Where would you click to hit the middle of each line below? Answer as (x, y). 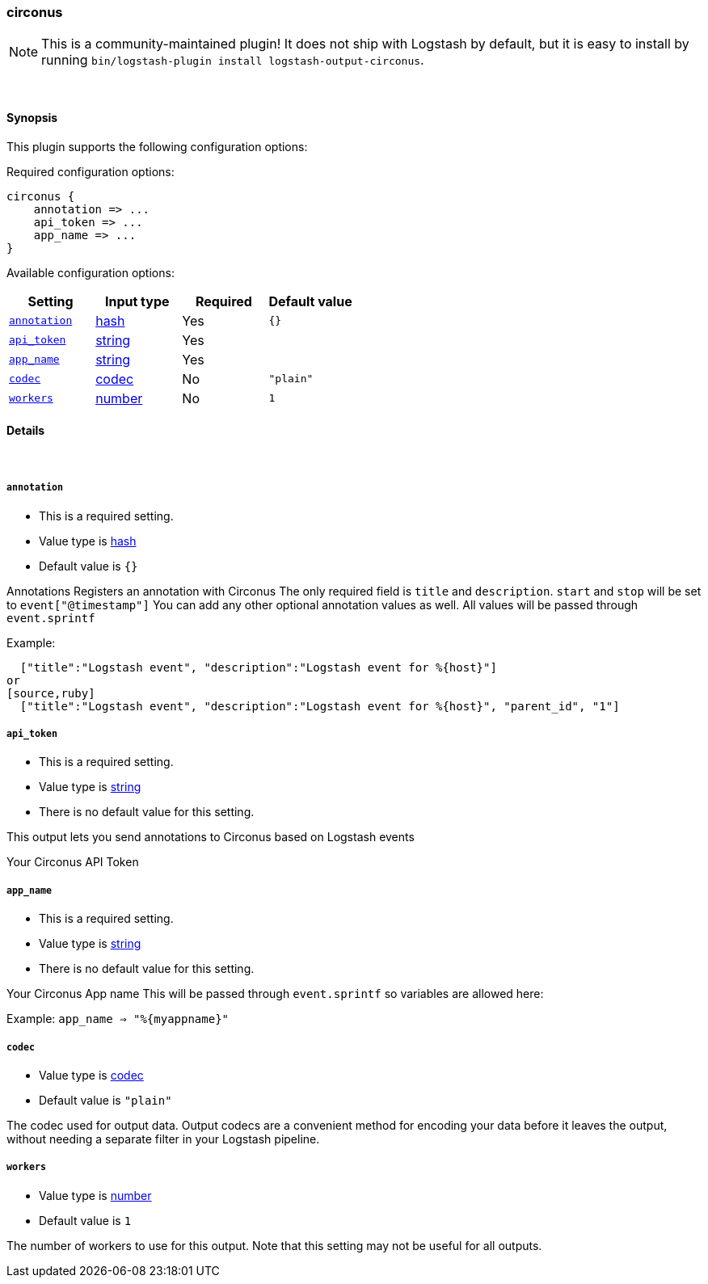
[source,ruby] (51, 693)
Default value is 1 (85, 1220)
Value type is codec (91, 1075)
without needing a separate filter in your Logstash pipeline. (163, 1139)
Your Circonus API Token (73, 862)
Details (26, 431)
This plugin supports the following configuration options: (157, 146)
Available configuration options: (91, 272)
